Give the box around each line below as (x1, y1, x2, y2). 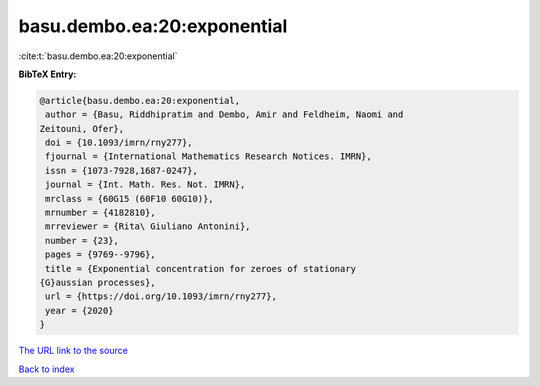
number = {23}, (45, 235, 120, 246)
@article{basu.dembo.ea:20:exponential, (39, 95, 240, 106)
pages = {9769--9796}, (45, 249, 157, 260)
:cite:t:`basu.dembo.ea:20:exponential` (18, 50, 178, 62)
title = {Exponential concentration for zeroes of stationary (45, 263, 357, 274)
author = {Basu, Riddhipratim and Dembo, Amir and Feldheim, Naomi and (45, 109, 404, 120)
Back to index (18, 363, 75, 375)
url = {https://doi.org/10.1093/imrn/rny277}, (45, 291, 277, 302)
